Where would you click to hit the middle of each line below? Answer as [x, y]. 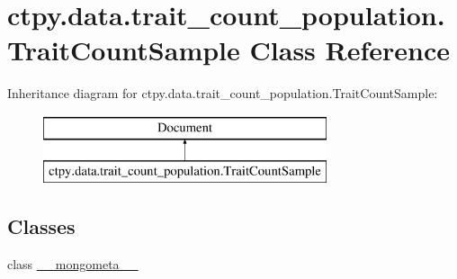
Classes [41, 226]
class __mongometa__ [73, 264]
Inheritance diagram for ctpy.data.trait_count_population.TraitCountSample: [223, 93]
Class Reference [350, 50]
